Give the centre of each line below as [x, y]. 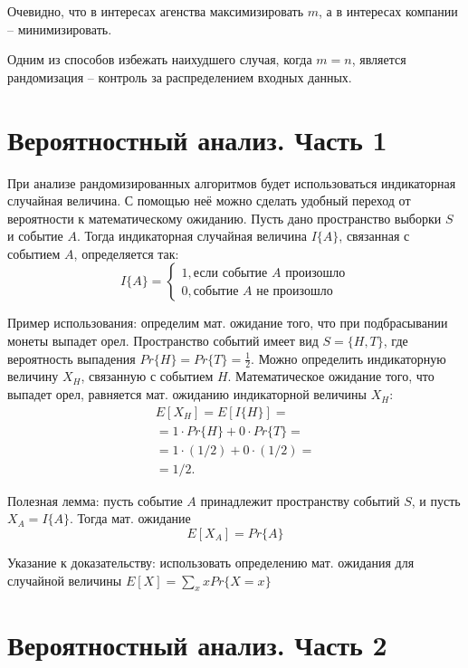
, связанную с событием [147, 376]
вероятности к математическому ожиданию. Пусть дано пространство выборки [224, 218]
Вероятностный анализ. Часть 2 [197, 644]
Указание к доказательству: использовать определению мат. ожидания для [211, 562]
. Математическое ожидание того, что [331, 376]
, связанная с [374, 236]
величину [33, 376]
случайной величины [65, 580]
